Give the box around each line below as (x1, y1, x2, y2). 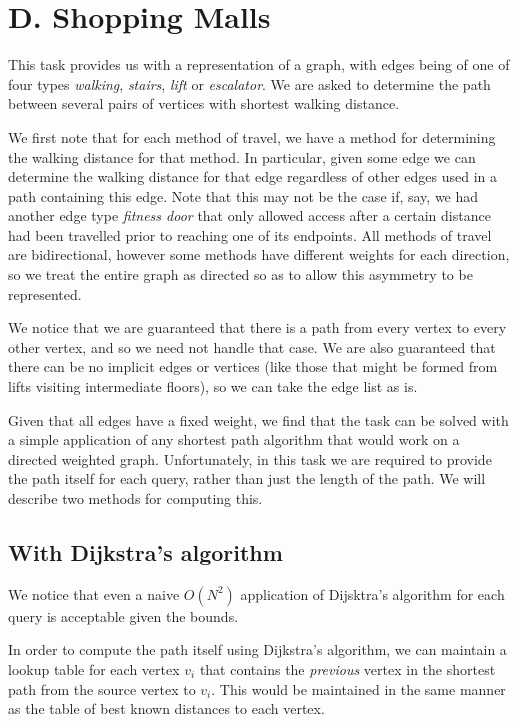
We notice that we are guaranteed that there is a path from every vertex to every (8, 317, 507, 338)
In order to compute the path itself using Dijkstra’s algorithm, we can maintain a (8, 639, 507, 660)
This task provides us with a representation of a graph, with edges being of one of (8, 54, 510, 75)
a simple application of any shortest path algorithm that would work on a (8, 429, 460, 450)
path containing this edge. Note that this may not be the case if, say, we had (8, 185, 479, 206)
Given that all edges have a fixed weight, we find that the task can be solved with (8, 409, 509, 430)
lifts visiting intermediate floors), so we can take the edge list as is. (8, 376, 418, 397)
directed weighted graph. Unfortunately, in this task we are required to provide (8, 448, 492, 469)
